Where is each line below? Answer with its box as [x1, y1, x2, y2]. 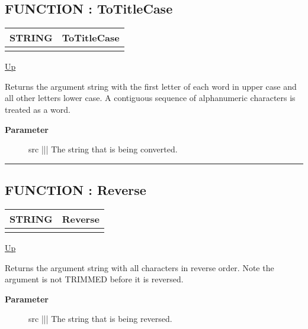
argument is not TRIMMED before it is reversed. [5, 273, 184, 285]
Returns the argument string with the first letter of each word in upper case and [5, 80, 297, 92]
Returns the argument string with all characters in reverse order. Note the [5, 261, 274, 273]
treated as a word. [5, 103, 70, 115]
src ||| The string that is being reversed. [28, 312, 172, 325]
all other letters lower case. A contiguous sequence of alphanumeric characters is [5, 92, 296, 104]
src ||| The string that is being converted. [28, 143, 178, 155]
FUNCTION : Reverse [5, 181, 146, 199]
